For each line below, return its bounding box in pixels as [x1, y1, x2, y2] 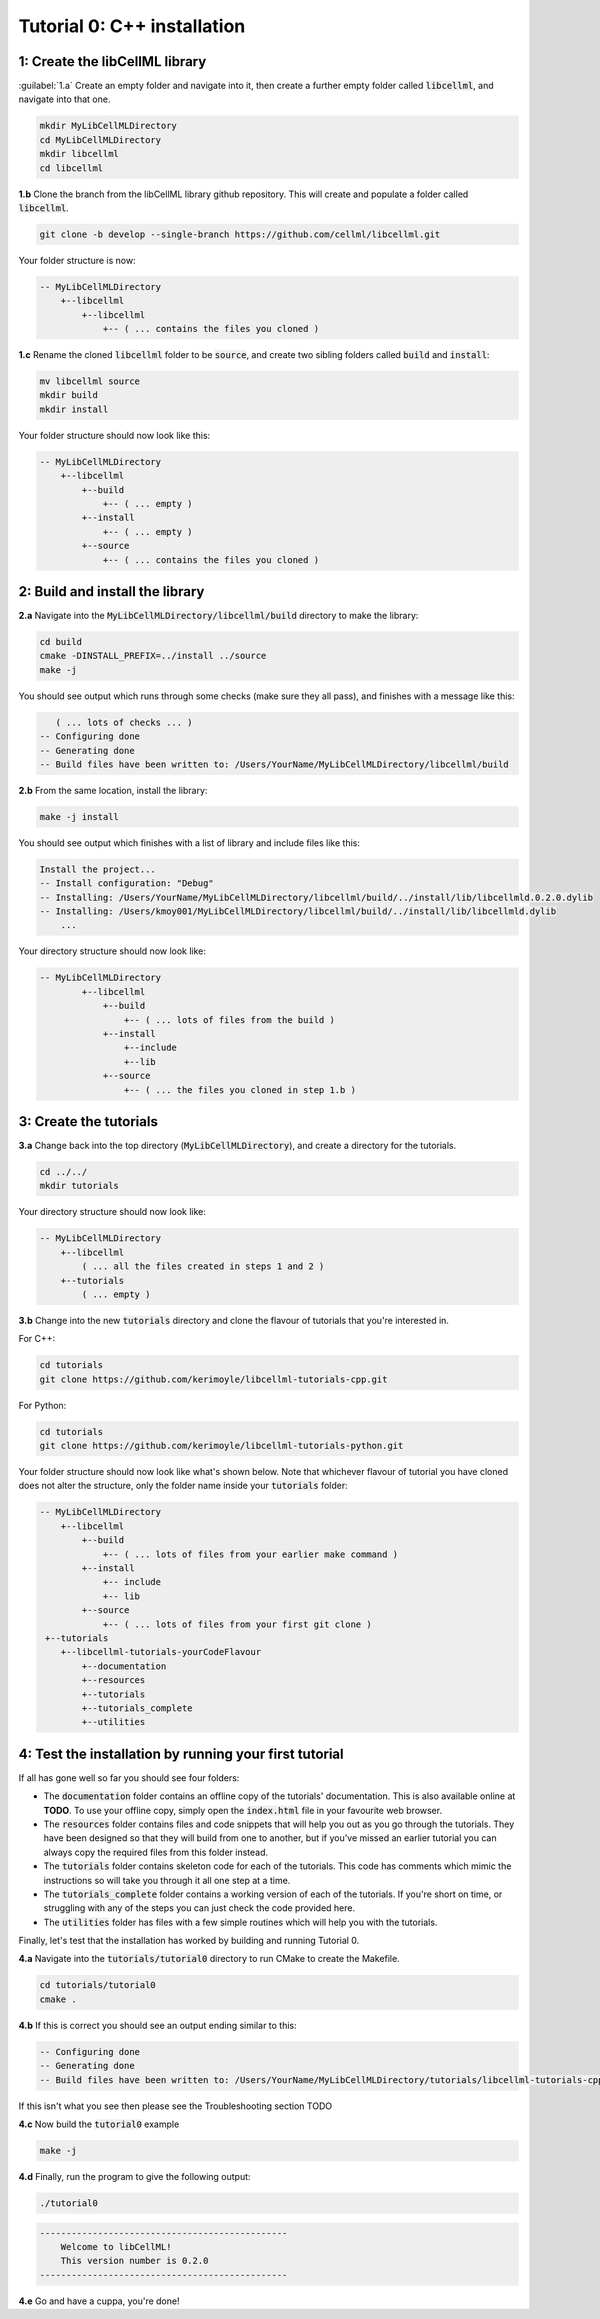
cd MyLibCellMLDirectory [39, 134, 162, 145]
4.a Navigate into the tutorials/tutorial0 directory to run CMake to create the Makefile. [18, 1953, 400, 1965]
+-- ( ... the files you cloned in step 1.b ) [123, 1084, 357, 1095]
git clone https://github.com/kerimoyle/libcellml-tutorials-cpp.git [39, 1373, 388, 1385]
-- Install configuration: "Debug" [39, 878, 214, 889]
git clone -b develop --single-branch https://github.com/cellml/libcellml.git [39, 228, 441, 240]
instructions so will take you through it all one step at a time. [43, 1874, 291, 1886]
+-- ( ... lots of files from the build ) [123, 1014, 335, 1025]
